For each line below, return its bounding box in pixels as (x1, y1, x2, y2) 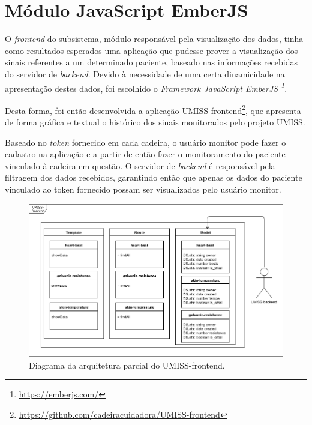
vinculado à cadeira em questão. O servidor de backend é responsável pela (5, 159, 275, 172)
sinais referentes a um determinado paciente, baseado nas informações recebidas (5, 56, 298, 68)
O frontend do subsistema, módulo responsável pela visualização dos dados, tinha (5, 32, 304, 45)
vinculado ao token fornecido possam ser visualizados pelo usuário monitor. (5, 182, 281, 195)
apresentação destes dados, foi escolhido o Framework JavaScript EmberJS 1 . (5, 80, 287, 94)
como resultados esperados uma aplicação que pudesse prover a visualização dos (5, 44, 298, 56)
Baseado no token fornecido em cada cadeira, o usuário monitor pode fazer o (5, 136, 286, 148)
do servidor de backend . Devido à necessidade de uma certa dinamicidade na (5, 67, 285, 80)
